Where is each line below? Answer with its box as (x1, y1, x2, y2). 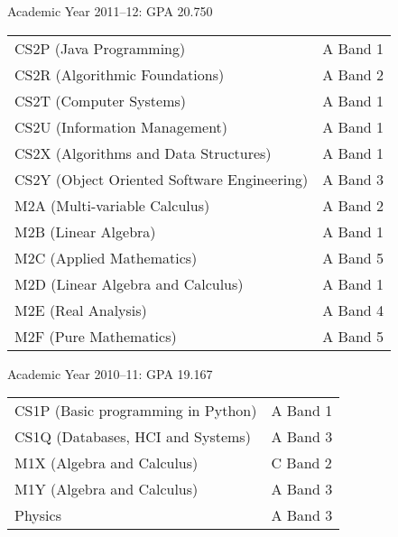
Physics (14, 505, 61, 526)
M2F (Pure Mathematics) (14, 325, 177, 347)
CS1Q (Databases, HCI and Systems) (14, 426, 251, 448)
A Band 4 (322, 299, 384, 320)
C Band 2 (271, 452, 332, 474)
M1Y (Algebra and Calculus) (14, 478, 199, 500)
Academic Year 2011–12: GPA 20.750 (7, 2, 213, 20)
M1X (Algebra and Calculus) (14, 452, 199, 474)
